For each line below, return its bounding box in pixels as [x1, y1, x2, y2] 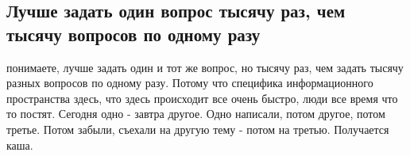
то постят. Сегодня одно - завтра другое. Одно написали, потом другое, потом [6, 105, 385, 122]
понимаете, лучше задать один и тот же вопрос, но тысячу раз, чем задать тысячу [6, 59, 404, 75]
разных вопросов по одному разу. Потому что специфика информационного [6, 74, 373, 91]
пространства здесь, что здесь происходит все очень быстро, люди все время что [6, 89, 398, 106]
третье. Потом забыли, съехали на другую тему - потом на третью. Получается [6, 120, 389, 137]
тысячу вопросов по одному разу [6, 21, 261, 46]
